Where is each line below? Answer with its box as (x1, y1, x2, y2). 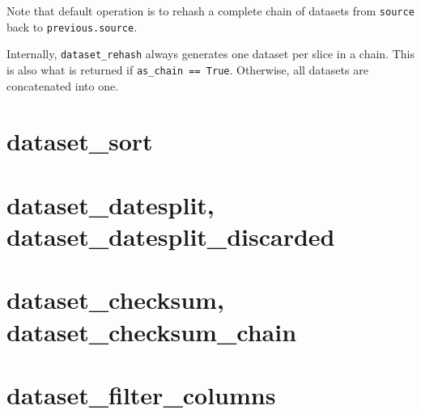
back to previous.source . (6, 18, 138, 35)
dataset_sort (6, 125, 153, 158)
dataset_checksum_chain (6, 315, 297, 348)
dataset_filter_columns (6, 378, 276, 411)
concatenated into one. (6, 77, 119, 94)
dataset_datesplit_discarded (6, 219, 335, 252)
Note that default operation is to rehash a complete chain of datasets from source (6, 2, 415, 19)
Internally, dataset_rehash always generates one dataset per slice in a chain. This (6, 45, 415, 62)
